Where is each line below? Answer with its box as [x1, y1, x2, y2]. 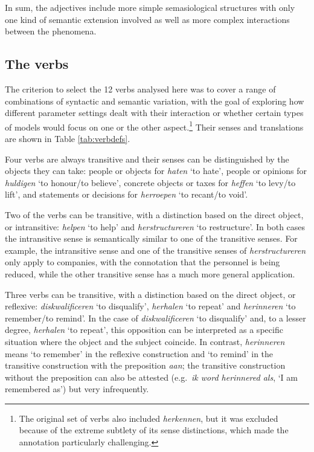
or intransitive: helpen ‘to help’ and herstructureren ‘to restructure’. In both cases [5, 220, 306, 233]
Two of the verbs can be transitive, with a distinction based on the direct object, [5, 208, 304, 221]
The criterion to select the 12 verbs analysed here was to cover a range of [5, 82, 276, 95]
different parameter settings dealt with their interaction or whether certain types [5, 106, 304, 119]
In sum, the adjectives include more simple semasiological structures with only [5, 1, 295, 13]
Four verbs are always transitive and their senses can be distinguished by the [5, 152, 289, 165]
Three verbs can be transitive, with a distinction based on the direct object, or [5, 288, 296, 300]
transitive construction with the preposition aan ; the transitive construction [5, 359, 286, 372]
